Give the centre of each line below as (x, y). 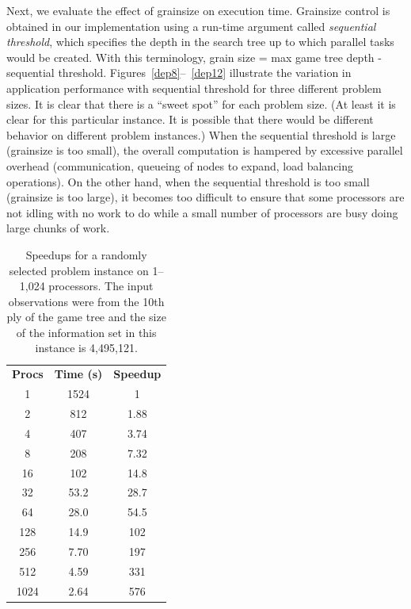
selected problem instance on (79, 270)
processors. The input (101, 286)
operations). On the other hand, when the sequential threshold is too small (188, 181)
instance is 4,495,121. (86, 348)
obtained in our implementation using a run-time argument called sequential (191, 26)
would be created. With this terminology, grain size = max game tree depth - (194, 57)
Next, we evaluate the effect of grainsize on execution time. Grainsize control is (198, 10)
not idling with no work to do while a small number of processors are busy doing (202, 212)
